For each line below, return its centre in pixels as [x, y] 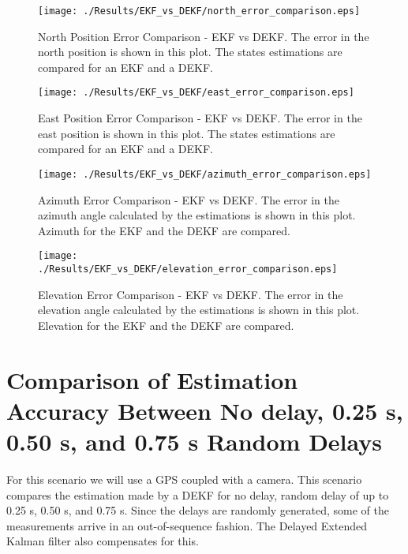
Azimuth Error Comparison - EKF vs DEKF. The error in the [189, 199]
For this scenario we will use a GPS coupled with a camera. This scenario [184, 479]
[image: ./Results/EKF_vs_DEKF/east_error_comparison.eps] [196, 93]
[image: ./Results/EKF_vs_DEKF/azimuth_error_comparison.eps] [205, 174]
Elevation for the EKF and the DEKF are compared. [166, 325]
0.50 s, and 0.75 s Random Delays [194, 441]
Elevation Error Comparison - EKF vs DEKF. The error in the [191, 294]
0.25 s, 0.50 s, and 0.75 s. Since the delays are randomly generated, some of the [198, 510]
